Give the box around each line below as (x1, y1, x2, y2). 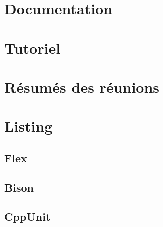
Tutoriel (4, 37, 61, 58)
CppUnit (4, 209, 51, 224)
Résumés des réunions (4, 76, 160, 97)
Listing (4, 116, 53, 136)
